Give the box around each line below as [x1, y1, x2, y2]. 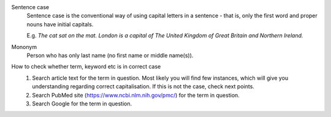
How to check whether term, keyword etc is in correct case [11, 63, 161, 70]
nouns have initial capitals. [26, 20, 94, 28]
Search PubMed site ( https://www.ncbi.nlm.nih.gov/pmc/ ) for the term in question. [32, 91, 240, 99]
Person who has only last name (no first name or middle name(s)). [26, 51, 194, 59]
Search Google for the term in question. [32, 100, 132, 107]
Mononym [11, 43, 37, 50]
